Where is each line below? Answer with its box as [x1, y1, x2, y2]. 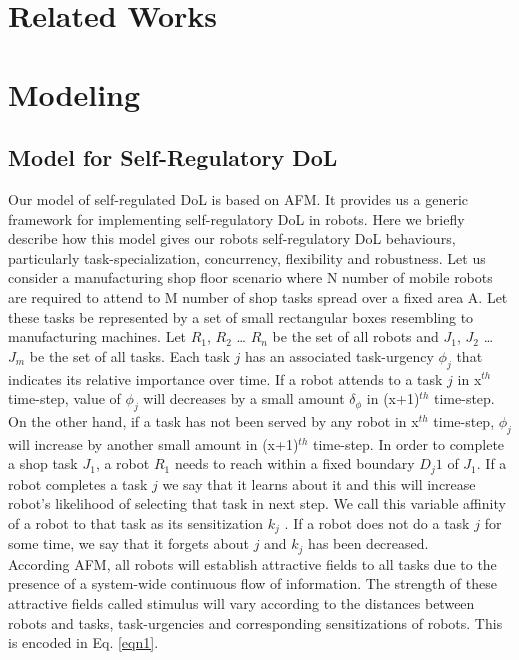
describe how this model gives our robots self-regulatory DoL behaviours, [8, 228, 456, 249]
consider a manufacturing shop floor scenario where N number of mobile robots [8, 267, 493, 288]
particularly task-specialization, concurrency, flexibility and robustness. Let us [8, 247, 486, 268]
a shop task [8, 453, 78, 474]
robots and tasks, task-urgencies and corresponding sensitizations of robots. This [8, 612, 503, 633]
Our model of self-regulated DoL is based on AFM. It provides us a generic [8, 188, 468, 209]
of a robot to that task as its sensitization [8, 512, 264, 533]
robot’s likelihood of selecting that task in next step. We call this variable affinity [8, 493, 506, 514]
